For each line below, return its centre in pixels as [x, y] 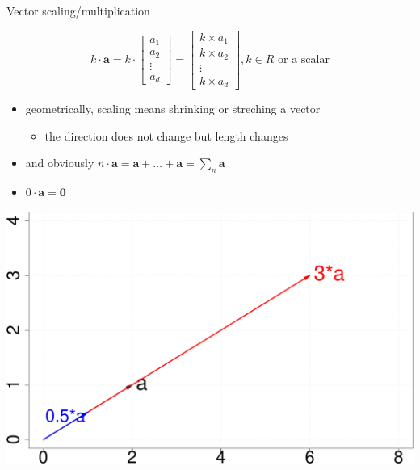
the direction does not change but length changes [166, 135]
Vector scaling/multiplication [78, 10]
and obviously [60, 163]
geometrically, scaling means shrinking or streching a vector [173, 109]
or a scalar [304, 59]
